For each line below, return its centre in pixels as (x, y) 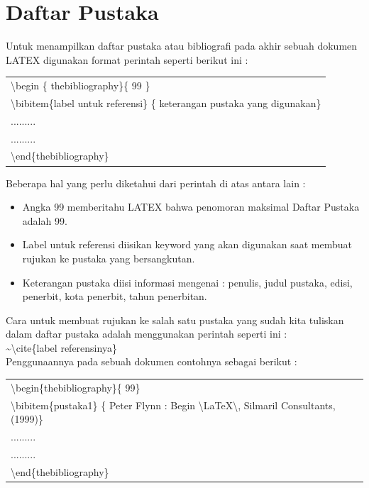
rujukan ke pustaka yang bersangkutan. (109, 258)
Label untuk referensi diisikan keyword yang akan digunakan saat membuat (187, 244)
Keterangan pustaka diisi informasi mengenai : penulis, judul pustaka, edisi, (187, 282)
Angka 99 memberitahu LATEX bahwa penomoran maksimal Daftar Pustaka (191, 207)
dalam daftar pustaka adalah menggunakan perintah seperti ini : (147, 334)
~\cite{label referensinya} (61, 347)
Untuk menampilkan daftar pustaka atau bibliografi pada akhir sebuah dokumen (182, 46)
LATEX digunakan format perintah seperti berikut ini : (127, 59)
